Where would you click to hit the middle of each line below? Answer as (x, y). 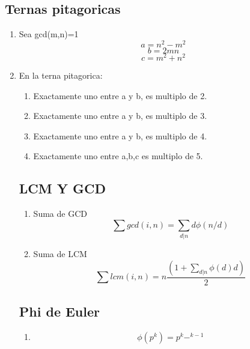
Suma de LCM (60, 254)
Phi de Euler (59, 311)
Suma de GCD (60, 214)
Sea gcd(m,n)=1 (49, 34)
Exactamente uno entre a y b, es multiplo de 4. (120, 135)
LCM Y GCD (62, 188)
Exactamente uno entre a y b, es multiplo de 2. (120, 95)
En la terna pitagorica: (61, 75)
